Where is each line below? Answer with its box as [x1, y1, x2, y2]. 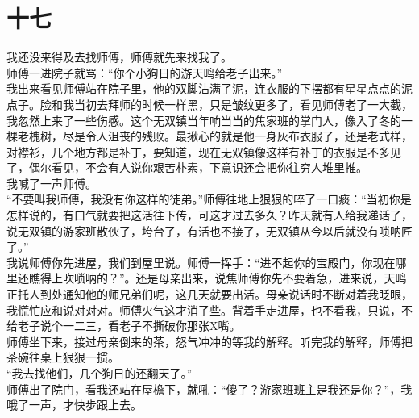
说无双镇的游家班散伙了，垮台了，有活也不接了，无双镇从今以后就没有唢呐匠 [6, 222, 413, 239]
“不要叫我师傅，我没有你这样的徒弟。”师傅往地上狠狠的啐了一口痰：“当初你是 [6, 190, 412, 207]
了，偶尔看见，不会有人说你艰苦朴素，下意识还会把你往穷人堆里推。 [6, 159, 367, 176]
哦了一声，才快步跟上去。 [6, 396, 142, 413]
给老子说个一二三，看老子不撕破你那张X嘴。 [6, 317, 241, 334]
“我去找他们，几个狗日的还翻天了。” [6, 365, 193, 381]
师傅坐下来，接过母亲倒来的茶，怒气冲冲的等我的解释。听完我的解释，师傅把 [6, 332, 413, 349]
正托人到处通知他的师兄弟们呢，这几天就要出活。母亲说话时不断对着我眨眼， [6, 286, 413, 303]
